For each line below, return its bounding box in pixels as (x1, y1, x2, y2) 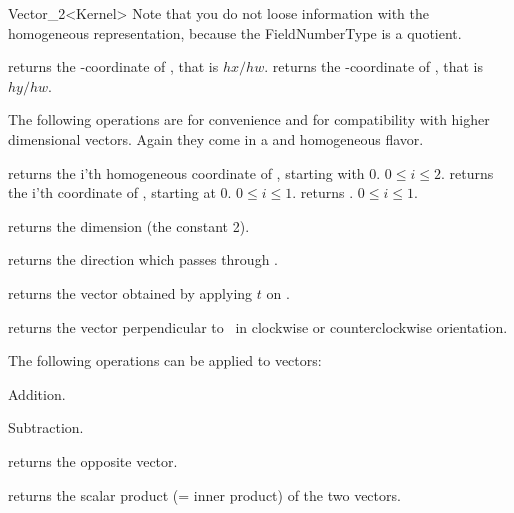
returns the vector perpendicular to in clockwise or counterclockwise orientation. (8, 316, 508, 337)
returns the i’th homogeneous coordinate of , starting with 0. (8, 162, 381, 183)
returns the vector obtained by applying (8, 282, 253, 303)
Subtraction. (8, 417, 84, 438)
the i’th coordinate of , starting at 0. (8, 182, 232, 203)
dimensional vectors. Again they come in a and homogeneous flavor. (8, 128, 424, 149)
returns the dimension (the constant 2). (8, 215, 250, 236)
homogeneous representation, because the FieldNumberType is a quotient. (8, 22, 462, 43)
